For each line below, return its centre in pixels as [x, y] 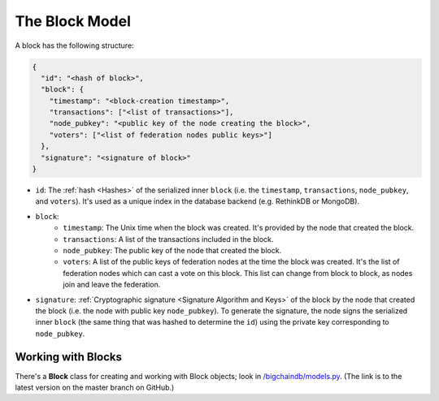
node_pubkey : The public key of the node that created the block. [172, 250]
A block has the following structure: [74, 45]
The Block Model [73, 21]
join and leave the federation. [112, 285]
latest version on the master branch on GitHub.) [95, 388]
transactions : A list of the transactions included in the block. [168, 239]
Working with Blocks [68, 357]
